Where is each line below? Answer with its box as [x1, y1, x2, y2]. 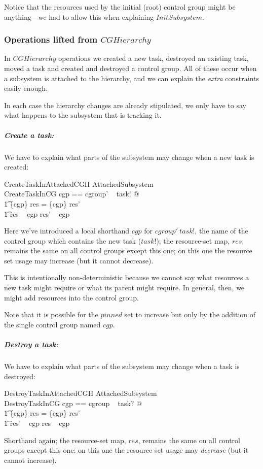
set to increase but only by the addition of [124, 309, 256, 320]
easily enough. [4, 83, 48, 93]
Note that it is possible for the [4, 309, 98, 320]
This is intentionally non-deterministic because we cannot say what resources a [4, 272, 249, 283]
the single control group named [4, 319, 101, 329]
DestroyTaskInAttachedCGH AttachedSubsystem [4, 388, 157, 398]
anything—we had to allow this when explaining [4, 11, 154, 22]
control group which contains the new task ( [4, 235, 141, 246]
